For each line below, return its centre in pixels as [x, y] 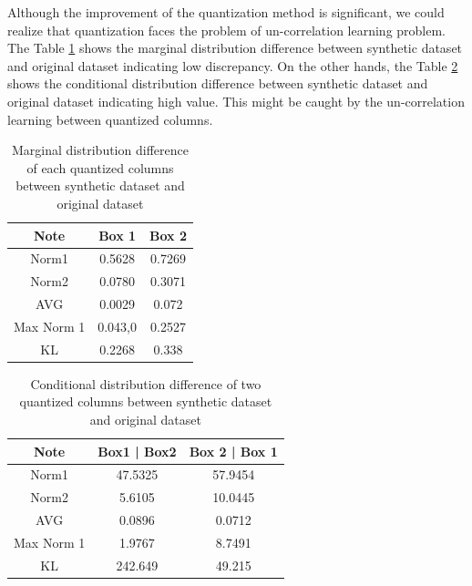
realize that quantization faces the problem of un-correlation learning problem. [227, 30]
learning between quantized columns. [110, 119]
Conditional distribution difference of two [146, 383]
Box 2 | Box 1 [233, 451]
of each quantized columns [100, 167]
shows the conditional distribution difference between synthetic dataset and [218, 83]
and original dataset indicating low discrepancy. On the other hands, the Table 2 [233, 65]
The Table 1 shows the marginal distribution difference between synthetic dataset [235, 48]
